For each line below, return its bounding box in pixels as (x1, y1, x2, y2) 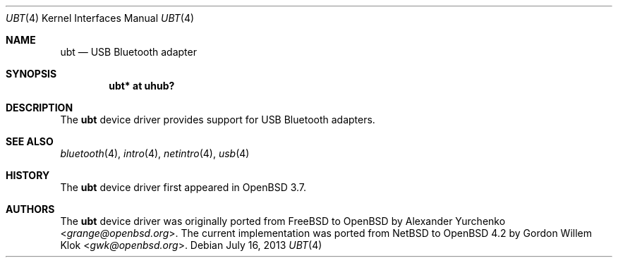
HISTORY (6, 169, 50, 181)
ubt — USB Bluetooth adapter (60, 46, 197, 58)
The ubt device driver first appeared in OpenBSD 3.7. (60, 181, 307, 193)
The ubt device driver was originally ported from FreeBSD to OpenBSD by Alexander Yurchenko (60, 215, 506, 227)
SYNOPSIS (6, 68, 57, 80)
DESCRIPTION (6, 102, 73, 114)
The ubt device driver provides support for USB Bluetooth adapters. (60, 114, 375, 126)
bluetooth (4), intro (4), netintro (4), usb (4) (60, 147, 250, 159)
